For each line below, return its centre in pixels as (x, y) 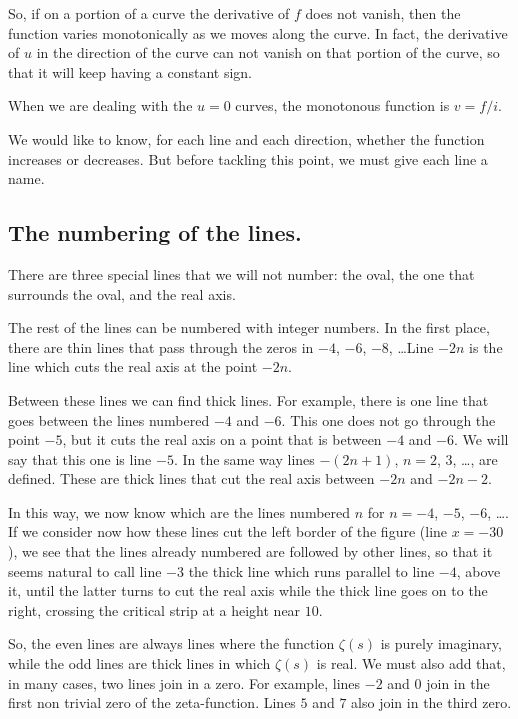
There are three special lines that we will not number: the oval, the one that (241, 273)
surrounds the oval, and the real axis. (122, 293)
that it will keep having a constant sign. (130, 71)
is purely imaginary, (441, 643)
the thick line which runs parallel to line (311, 570)
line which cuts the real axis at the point (133, 366)
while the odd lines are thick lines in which (139, 663)
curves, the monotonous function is (342, 105)
